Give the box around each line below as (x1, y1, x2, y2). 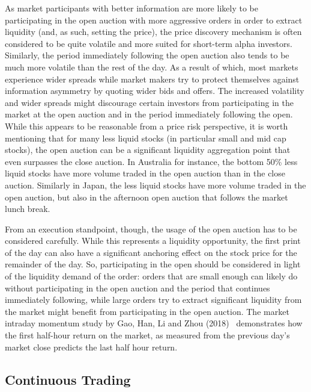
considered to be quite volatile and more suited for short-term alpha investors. (5, 37, 292, 49)
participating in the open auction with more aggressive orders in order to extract (5, 13, 303, 26)
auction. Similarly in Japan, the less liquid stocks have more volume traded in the (5, 178, 306, 191)
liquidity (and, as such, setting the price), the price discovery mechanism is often (5, 25, 302, 38)
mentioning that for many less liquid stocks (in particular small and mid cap (5, 131, 286, 144)
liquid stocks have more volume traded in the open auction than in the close (5, 167, 285, 179)
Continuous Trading (5, 370, 131, 388)
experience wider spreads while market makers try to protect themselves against (5, 72, 300, 85)
